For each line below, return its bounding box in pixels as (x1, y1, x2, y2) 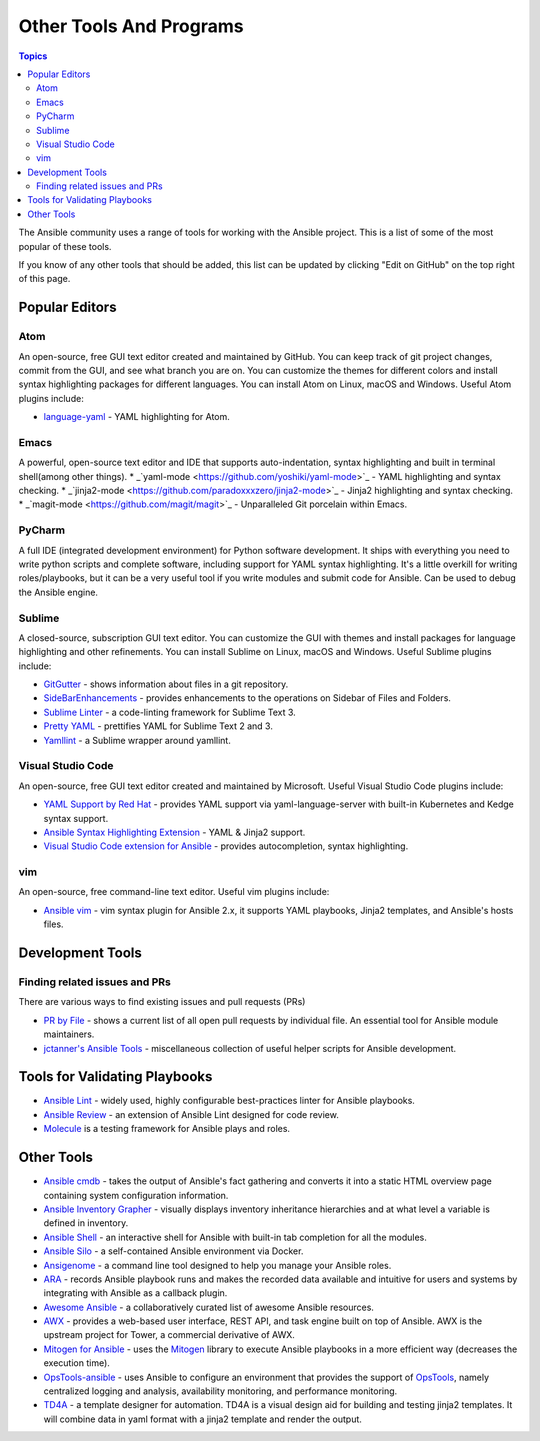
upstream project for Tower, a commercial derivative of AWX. (43, 1329, 295, 1341)
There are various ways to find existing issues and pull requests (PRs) (18, 996, 306, 1008)
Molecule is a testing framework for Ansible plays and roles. (43, 1123, 290, 1135)
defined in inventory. (43, 1217, 129, 1229)
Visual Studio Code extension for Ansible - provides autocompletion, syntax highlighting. (43, 840, 409, 852)
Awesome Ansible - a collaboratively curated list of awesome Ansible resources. (43, 1301, 375, 1313)
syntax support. (43, 812, 109, 824)
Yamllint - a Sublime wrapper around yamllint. (43, 734, 232, 746)
